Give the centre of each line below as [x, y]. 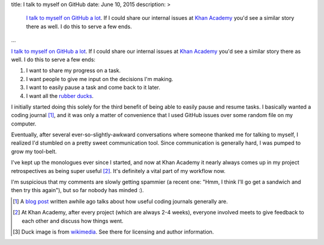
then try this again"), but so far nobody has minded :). [77, 190]
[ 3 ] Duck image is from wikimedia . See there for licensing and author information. [113, 232]
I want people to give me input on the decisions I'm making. [100, 79]
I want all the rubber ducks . [60, 95]
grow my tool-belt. [34, 151]
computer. [24, 124]
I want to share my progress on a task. [73, 71]
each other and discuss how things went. [73, 221]
